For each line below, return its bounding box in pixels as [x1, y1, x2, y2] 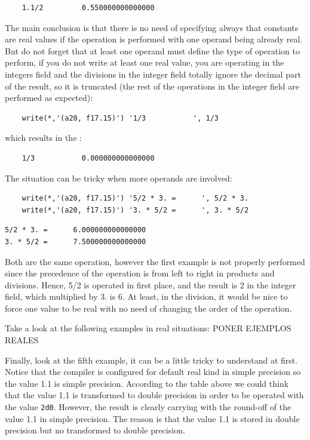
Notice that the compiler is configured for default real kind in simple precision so [5, 365, 301, 378]
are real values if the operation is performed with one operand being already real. [5, 33, 303, 45]
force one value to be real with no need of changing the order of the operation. [5, 301, 292, 314]
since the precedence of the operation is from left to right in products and [5, 267, 275, 279]
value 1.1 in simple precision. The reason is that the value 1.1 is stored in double [5, 412, 300, 424]
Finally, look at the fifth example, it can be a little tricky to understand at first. [5, 353, 298, 366]
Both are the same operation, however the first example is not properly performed [5, 255, 305, 267]
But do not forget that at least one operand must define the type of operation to [5, 44, 300, 57]
